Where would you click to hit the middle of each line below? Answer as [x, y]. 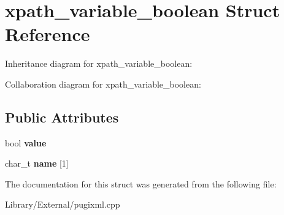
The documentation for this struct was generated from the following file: [141, 183]
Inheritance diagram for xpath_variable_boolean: [99, 63]
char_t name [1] [37, 163]
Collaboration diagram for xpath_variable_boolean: [103, 84]
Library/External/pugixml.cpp [63, 204]
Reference [48, 34]
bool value [26, 142]
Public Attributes [62, 117]
